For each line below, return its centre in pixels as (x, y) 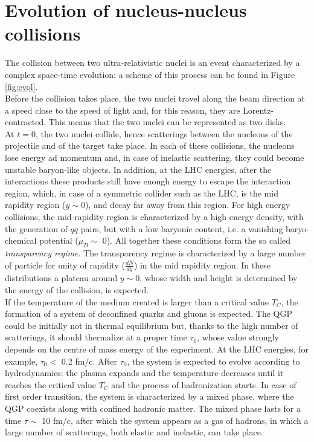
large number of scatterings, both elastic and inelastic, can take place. (134, 432)
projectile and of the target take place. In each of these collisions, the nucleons (150, 145)
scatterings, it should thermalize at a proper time (96, 337)
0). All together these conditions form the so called (197, 240)
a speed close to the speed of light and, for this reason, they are (123, 110)
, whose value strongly (238, 337)
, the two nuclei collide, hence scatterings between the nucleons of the (164, 133)
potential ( (59, 240)
